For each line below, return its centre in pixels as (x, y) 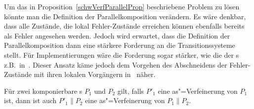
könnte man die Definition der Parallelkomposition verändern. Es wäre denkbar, (125, 16)
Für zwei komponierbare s (43, 91)
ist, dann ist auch (30, 100)
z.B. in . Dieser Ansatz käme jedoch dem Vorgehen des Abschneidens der (116, 64)
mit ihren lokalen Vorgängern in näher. (95, 74)
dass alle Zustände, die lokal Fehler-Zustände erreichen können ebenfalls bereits (124, 26)
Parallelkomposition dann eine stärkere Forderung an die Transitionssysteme (120, 45)
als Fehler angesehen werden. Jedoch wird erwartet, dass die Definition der (117, 35)
